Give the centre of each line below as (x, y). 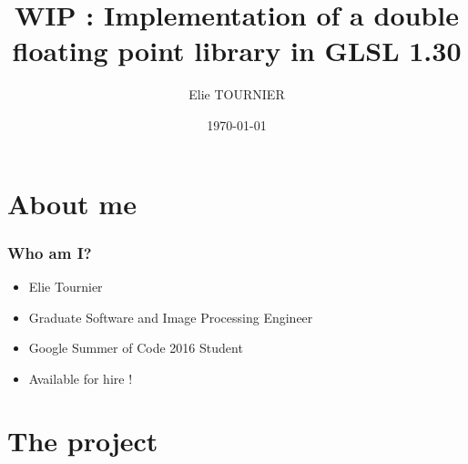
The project (83, 441)
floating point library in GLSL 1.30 (237, 51)
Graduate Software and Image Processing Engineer (171, 317)
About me (72, 203)
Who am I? (50, 252)
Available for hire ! (81, 378)
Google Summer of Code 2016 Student (136, 348)
